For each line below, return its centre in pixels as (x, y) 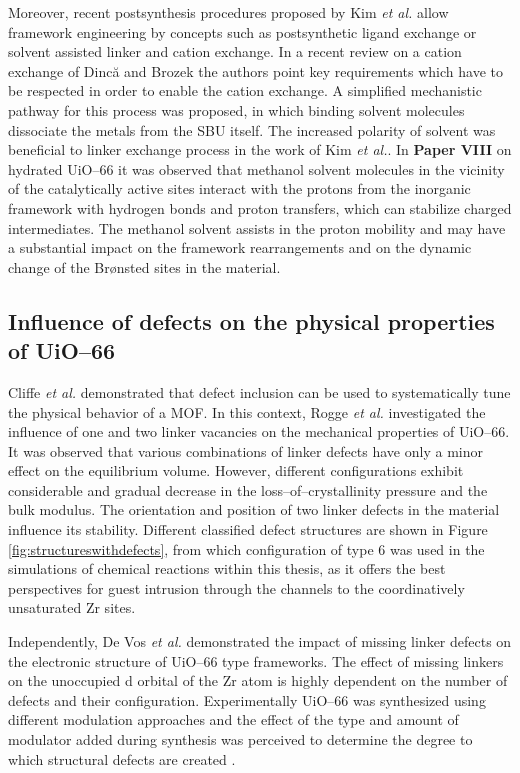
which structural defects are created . (122, 758)
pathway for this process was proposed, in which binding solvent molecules (236, 109)
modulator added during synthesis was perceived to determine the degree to (240, 739)
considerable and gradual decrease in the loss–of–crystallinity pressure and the (248, 489)
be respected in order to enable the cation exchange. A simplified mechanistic (245, 90)
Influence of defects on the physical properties (251, 320)
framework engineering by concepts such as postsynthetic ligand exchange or (242, 31)
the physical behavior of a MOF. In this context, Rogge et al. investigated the (247, 411)
